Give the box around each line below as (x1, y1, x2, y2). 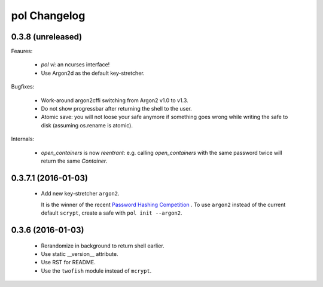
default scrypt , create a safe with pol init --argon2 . (41, 209, 182, 216)
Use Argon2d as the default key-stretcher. (41, 69, 145, 77)
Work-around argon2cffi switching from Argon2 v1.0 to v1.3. (41, 96, 188, 104)
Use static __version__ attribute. (41, 250, 118, 257)
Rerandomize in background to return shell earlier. (41, 242, 164, 249)
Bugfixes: (11, 83, 35, 90)
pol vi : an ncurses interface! (41, 61, 110, 68)
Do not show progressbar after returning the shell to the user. (41, 105, 193, 112)
